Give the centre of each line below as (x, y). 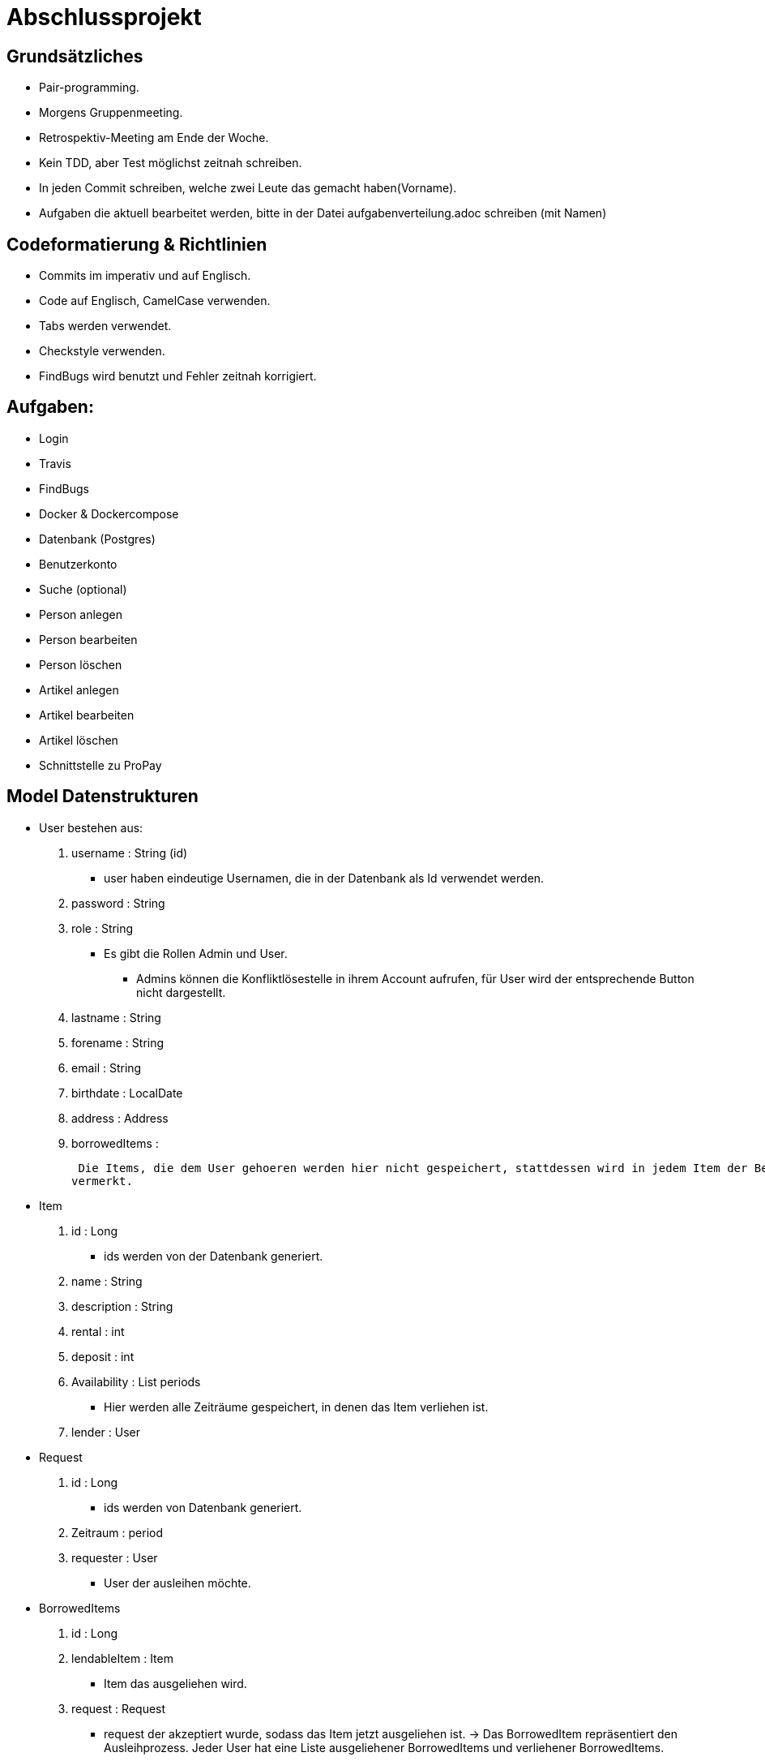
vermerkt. (102, 1181)
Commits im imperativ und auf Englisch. (145, 276)
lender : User (106, 1432)
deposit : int (103, 1356)
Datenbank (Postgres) (97, 539)
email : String (107, 1067)
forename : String (118, 1042)
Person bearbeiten (88, 639)
